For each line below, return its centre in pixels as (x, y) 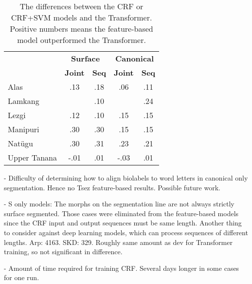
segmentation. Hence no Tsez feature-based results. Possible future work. (112, 187)
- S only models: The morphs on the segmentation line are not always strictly (119, 204)
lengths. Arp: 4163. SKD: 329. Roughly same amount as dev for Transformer (118, 242)
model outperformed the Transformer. (81, 40)
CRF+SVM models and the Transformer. (81, 17)
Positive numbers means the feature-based (81, 29)
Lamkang (24, 101)
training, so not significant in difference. (63, 252)
